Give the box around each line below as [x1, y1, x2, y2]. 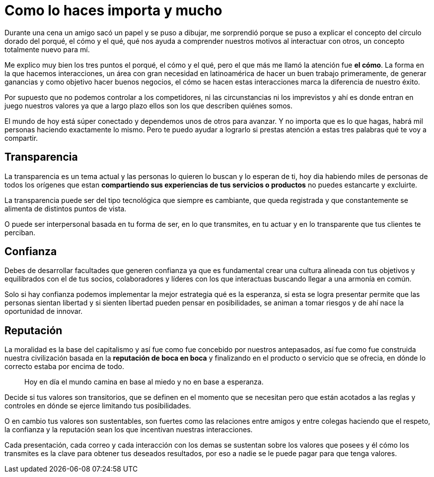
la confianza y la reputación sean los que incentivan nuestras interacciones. [4, 425, 253, 434]
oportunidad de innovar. [4, 307, 83, 316]
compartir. [4, 133, 38, 142]
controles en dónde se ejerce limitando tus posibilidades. [4, 401, 191, 410]
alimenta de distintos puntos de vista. [4, 204, 127, 213]
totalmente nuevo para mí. [4, 45, 90, 54]
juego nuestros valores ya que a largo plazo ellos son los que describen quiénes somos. [4, 101, 293, 110]
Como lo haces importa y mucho [4, 2, 222, 19]
